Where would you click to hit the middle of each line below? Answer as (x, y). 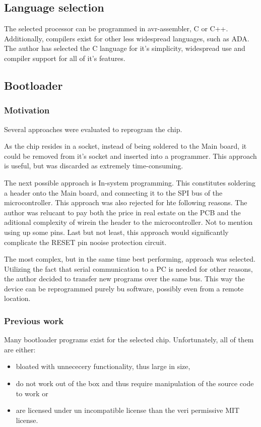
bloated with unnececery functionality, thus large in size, (103, 366)
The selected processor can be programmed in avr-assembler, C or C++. (116, 28)
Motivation (27, 110)
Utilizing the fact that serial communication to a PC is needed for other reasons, (128, 268)
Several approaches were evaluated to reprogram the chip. (93, 129)
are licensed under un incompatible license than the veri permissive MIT (128, 410)
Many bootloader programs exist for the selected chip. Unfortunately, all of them (129, 340)
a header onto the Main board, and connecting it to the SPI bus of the (113, 192)
